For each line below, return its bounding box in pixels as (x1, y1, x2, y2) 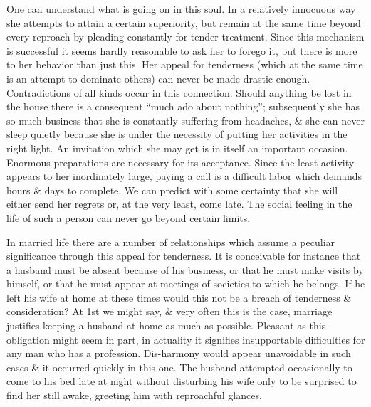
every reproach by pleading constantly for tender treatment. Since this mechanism (6, 29, 365, 44)
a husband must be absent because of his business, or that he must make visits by (6, 262, 364, 277)
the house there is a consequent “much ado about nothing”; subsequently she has (6, 99, 360, 114)
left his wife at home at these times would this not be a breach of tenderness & (6, 290, 352, 305)
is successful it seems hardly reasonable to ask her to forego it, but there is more (6, 43, 357, 58)
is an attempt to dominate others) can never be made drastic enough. (6, 70, 310, 85)
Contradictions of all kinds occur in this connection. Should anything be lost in (6, 85, 352, 100)
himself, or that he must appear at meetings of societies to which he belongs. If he (6, 276, 365, 291)
